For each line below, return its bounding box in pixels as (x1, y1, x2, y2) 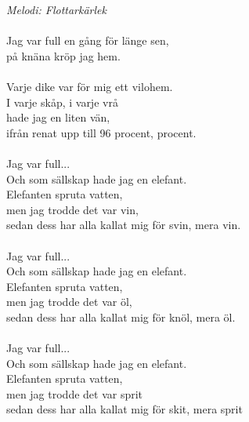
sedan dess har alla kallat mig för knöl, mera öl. (6, 308, 236, 325)
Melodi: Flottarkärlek (6, 2, 106, 17)
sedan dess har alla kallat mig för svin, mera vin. (6, 216, 241, 233)
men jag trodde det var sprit (6, 385, 143, 402)
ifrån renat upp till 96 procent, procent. (6, 124, 197, 140)
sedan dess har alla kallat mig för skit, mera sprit (6, 401, 243, 417)
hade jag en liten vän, (6, 109, 110, 126)
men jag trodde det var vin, (6, 201, 139, 217)
